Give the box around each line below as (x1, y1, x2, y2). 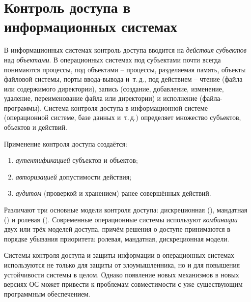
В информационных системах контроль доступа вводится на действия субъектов (4, 45, 247, 55)
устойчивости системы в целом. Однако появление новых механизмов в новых (4, 269, 239, 279)
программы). (4, 102, 42, 113)
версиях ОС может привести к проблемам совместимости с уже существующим (4, 279, 243, 289)
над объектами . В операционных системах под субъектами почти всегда (4, 54, 221, 64)
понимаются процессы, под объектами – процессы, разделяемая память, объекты (4, 64, 246, 74)
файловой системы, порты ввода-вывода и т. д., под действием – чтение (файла (4, 74, 243, 84)
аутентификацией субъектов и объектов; (15, 155, 138, 165)
